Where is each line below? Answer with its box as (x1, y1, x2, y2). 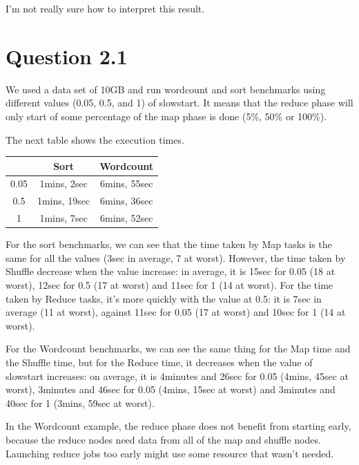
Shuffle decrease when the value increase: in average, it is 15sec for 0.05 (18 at (6, 264, 336, 278)
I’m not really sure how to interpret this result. (6, 1, 205, 15)
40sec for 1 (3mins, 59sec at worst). (6, 395, 155, 410)
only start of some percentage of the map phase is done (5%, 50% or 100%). (6, 108, 327, 123)
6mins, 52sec (100, 211, 153, 225)
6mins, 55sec (100, 176, 153, 191)
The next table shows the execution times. (6, 132, 184, 146)
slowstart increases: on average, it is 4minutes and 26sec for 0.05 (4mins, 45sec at (6, 368, 349, 383)
